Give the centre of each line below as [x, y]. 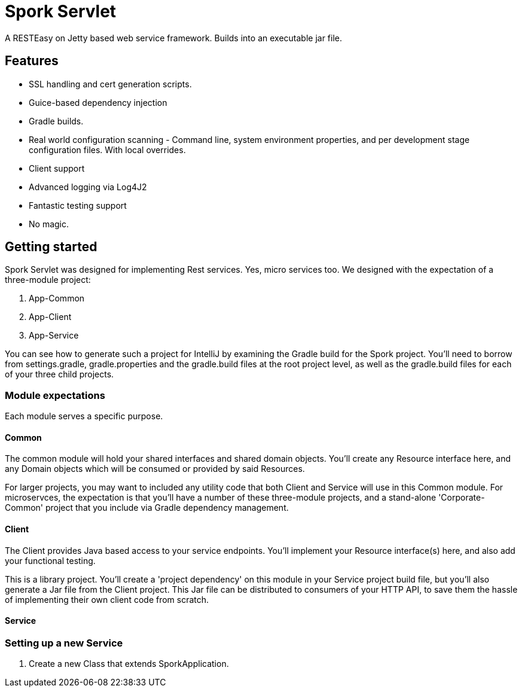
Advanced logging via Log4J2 [88, 187]
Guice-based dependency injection [98, 102]
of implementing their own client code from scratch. [107, 599]
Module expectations [55, 395]
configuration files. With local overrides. [107, 150]
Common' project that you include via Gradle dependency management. [147, 508]
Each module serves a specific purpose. [84, 416]
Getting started [51, 247]
